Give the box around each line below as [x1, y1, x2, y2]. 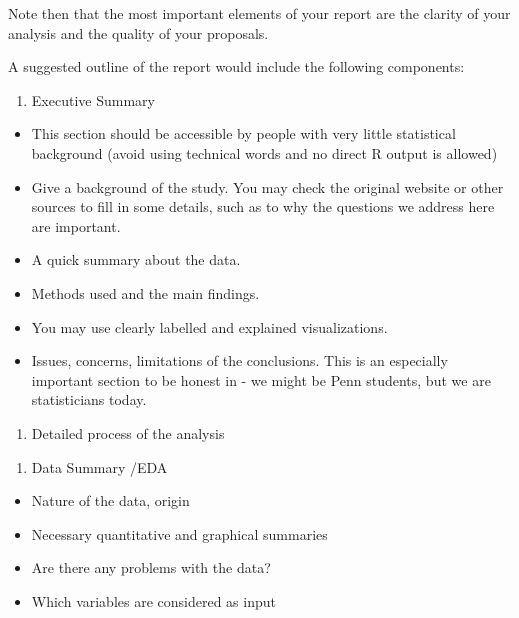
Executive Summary [31, 89, 155, 110]
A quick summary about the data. [31, 249, 241, 270]
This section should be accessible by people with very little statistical [31, 123, 456, 144]
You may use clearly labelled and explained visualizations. [31, 316, 388, 337]
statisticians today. [31, 389, 147, 410]
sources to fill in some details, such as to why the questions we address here [31, 196, 495, 217]
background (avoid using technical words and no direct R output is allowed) [31, 142, 498, 163]
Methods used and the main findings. [31, 282, 260, 303]
